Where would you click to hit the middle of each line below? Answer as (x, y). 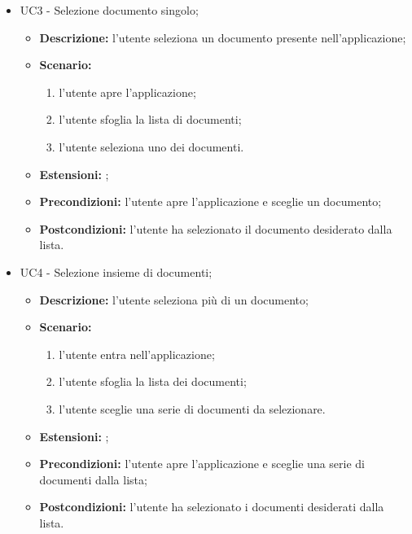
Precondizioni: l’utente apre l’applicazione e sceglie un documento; (210, 201)
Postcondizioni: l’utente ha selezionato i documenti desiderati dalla (212, 507)
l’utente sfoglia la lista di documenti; (150, 119)
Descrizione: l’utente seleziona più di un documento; (174, 299)
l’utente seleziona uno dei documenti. (151, 146)
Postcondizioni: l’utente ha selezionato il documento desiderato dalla (216, 228)
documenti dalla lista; (93, 479)
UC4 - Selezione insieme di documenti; (116, 271)
